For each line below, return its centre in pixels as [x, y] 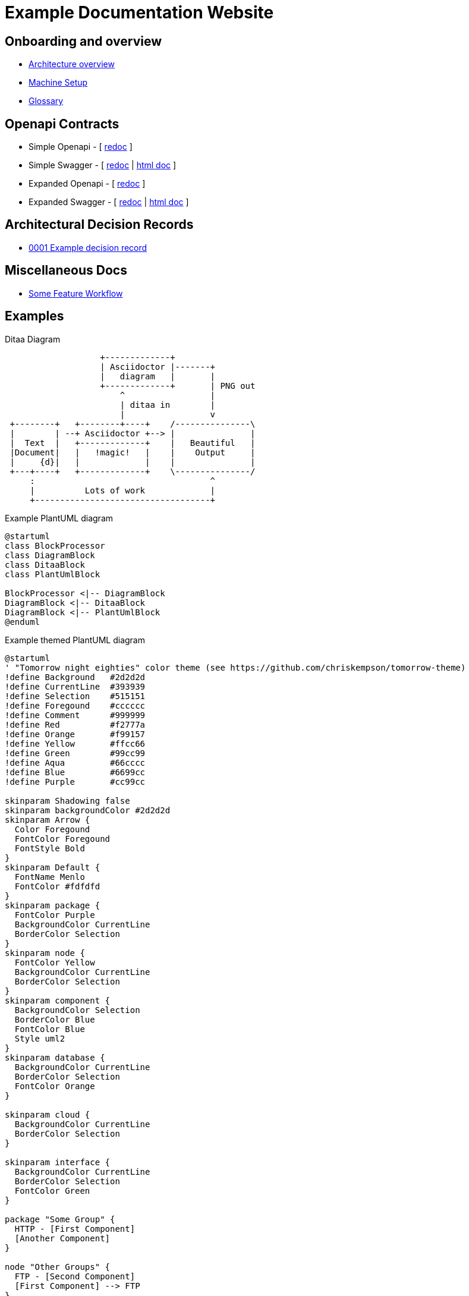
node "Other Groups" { [58, 1267]
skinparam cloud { [48, 1114]
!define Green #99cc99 [75, 753]
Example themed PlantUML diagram [75, 640]
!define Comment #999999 [75, 715]
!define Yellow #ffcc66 [75, 743]
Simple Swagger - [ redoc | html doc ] [103, 165]
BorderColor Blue [55, 1019]
